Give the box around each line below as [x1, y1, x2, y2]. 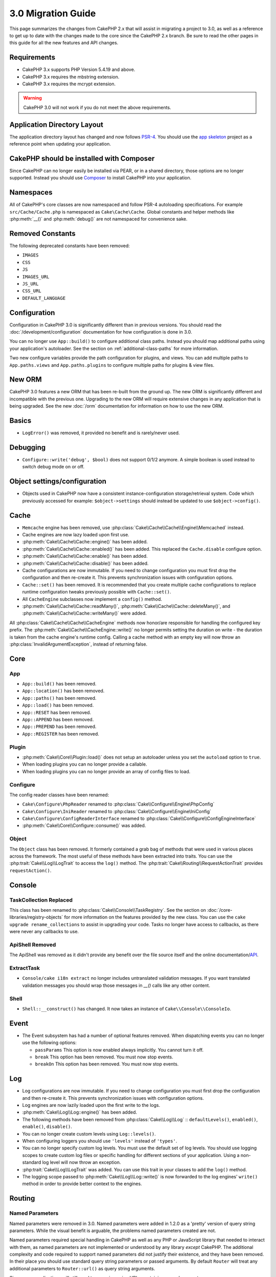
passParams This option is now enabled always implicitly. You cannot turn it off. [35, 1047, 204, 1053]
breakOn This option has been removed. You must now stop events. [35, 1061, 179, 1067]
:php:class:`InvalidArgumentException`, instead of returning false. [9, 641, 148, 647]
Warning [23, 95, 42, 101]
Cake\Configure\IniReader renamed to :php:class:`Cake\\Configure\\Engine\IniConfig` [22, 808, 212, 814]
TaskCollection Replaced [9, 896, 73, 904]
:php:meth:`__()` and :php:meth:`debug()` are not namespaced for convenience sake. [9, 216, 188, 222]
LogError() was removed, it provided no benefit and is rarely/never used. [22, 430, 180, 436]
